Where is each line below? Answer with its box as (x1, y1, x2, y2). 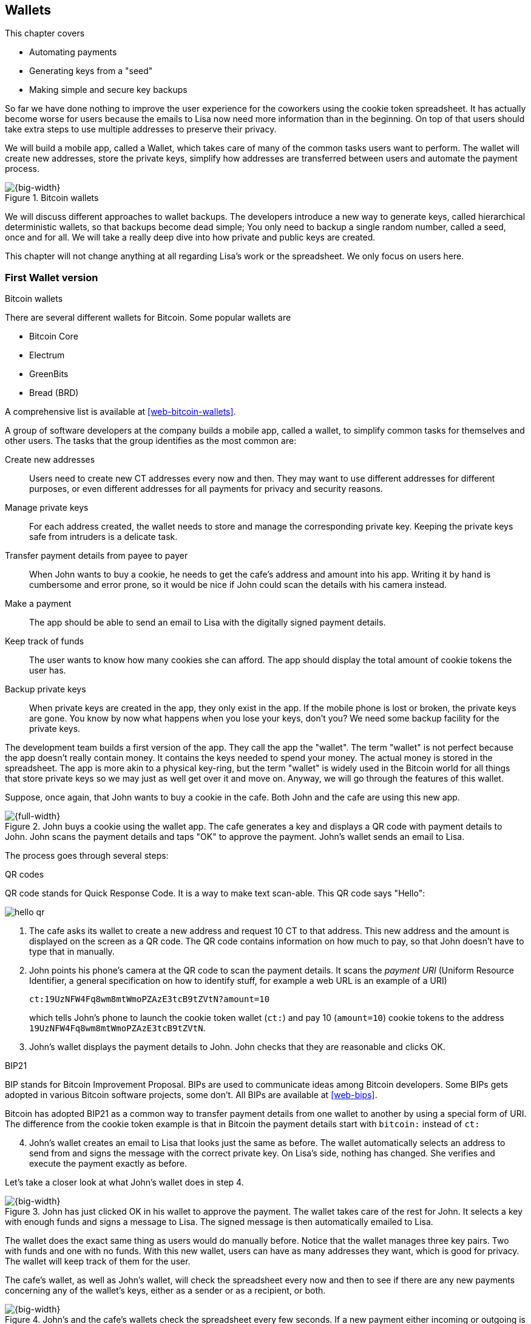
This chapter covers (5, 28, 85, 39)
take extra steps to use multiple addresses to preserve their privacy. (5, 124, 277, 135)
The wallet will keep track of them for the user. (5, 1256, 191, 1267)
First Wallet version (5, 271, 98, 284)
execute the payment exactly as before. (29, 1158, 188, 1169)
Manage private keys (5, 502, 89, 513)
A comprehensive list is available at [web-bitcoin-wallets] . (5, 406, 236, 417)
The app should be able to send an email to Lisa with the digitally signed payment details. (29, 617, 386, 628)
